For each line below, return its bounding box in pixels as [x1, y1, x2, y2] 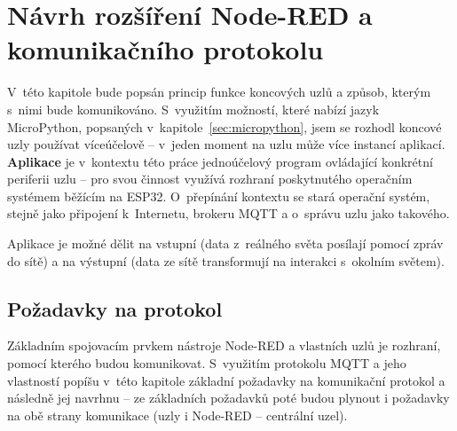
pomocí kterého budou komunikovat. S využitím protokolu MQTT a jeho [7, 354, 406, 372]
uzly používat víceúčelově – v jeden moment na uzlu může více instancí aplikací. [7, 135, 445, 153]
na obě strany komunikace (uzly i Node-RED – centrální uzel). [7, 405, 348, 424]
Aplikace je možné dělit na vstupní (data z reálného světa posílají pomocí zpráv [7, 234, 444, 253]
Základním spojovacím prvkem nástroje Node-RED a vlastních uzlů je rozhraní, [7, 336, 441, 355]
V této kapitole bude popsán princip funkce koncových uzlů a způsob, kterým [7, 82, 431, 101]
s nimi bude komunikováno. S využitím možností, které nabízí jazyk [7, 99, 380, 118]
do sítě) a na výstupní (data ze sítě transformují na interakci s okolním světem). [7, 251, 445, 270]
